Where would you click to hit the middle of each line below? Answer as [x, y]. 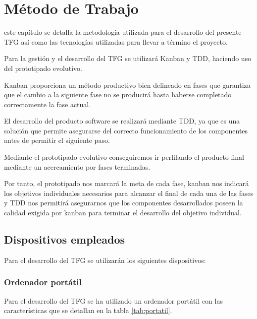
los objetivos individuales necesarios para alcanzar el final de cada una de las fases [129, 193]
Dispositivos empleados [65, 239]
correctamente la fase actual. [48, 104]
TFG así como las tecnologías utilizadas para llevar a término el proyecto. [116, 41]
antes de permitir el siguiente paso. [57, 140]
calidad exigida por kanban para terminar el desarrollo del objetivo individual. [123, 213]
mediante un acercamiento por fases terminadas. [77, 166]
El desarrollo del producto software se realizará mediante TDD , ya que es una [122, 121]
